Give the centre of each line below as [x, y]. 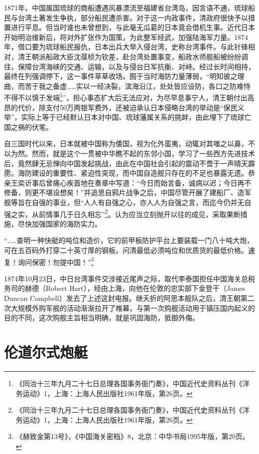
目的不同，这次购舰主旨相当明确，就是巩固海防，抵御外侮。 [102, 318]
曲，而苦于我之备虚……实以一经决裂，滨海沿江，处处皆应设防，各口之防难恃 [127, 86]
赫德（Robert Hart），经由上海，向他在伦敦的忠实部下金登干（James [135, 288]
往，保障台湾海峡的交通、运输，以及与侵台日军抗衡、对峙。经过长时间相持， [129, 66]
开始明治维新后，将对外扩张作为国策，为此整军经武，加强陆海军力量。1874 [126, 37]
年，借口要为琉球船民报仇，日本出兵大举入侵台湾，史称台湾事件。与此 [119, 47]
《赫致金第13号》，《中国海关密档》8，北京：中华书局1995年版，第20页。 [132, 436]
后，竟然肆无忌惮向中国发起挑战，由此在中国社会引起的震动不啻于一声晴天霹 [129, 163]
